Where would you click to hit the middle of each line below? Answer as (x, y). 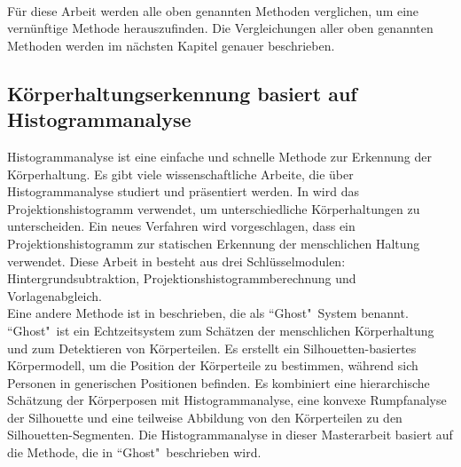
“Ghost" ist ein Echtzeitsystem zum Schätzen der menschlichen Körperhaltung (221, 330)
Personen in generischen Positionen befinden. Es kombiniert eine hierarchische (219, 382)
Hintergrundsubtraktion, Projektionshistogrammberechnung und (182, 278)
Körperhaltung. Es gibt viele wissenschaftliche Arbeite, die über (180, 174)
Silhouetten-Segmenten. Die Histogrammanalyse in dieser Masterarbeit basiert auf (230, 435)
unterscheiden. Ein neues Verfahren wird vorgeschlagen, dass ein (181, 226)
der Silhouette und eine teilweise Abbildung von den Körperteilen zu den (205, 417)
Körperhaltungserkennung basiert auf (182, 93)
